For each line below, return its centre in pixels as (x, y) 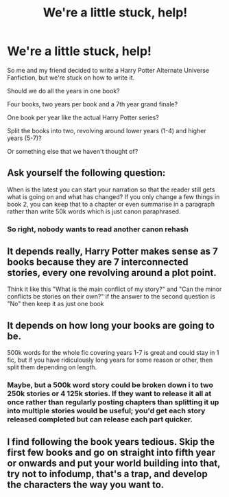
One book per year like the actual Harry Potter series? (83, 117)
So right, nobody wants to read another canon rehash (98, 229)
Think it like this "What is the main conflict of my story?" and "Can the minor (114, 289)
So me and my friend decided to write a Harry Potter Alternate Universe (108, 70)
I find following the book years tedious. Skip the (111, 442)
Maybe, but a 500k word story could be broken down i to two (110, 385)
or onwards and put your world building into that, (114, 463)
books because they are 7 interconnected (98, 262)
